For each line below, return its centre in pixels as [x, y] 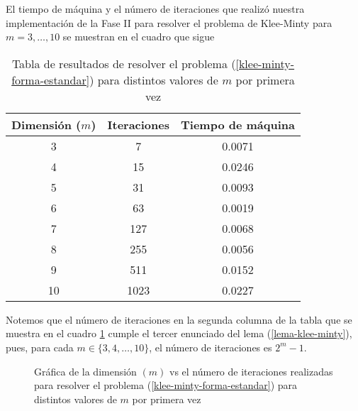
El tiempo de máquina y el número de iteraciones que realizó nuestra [155, 9]
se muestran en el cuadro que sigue [139, 37]
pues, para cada [40, 347]
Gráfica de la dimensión [85, 371]
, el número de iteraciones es [211, 347]
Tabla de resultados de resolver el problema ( [124, 63]
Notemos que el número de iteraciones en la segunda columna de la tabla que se [179, 319]
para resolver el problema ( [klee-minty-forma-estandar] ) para [166, 385]
